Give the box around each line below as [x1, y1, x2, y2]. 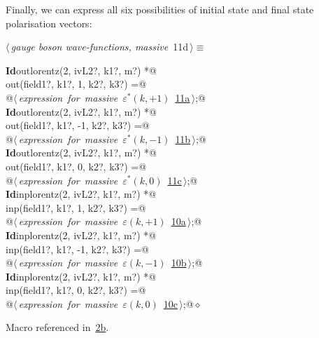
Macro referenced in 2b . [6, 320, 109, 334]
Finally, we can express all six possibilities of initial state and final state [6, 2, 314, 16]
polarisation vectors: [6, 15, 92, 30]
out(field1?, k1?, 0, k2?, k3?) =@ [6, 158, 147, 173]
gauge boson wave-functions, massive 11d [10, 39, 188, 54]
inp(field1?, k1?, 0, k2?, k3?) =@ [6, 283, 146, 297]
